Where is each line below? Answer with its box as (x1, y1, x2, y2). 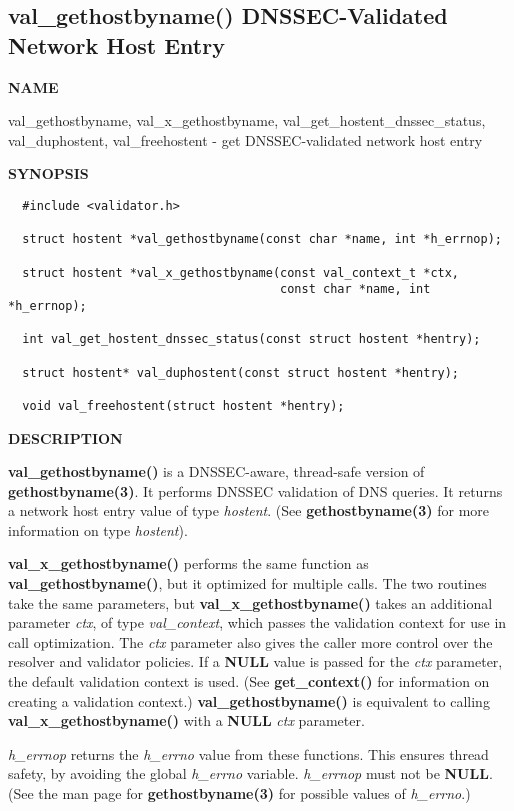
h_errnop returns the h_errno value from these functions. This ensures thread (8, 743, 489, 764)
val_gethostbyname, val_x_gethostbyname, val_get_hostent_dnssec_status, (8, 110, 486, 131)
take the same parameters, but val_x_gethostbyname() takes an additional (8, 592, 493, 613)
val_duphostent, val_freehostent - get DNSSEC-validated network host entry (8, 129, 483, 150)
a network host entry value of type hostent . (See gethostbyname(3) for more (8, 500, 490, 521)
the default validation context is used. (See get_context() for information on (8, 671, 490, 692)
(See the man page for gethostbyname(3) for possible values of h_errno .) (8, 783, 471, 803)
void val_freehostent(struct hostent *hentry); (22, 398, 345, 413)
